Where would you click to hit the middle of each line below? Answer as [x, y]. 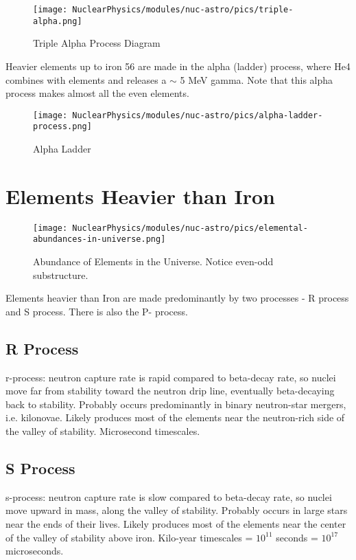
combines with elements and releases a [86, 79]
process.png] [62, 127]
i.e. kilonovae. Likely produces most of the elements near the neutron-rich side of [175, 417]
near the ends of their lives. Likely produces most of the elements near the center [176, 523]
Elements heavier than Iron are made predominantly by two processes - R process [177, 298]
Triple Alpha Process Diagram [97, 43]
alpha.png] [58, 21]
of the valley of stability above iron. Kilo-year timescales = [129, 537]
